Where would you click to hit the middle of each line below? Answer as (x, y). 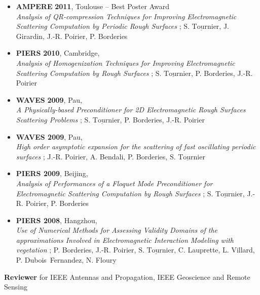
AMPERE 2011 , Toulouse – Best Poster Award (92, 6)
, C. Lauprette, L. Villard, (214, 250)
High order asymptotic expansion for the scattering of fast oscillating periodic (136, 146)
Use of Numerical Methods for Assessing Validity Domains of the (117, 230)
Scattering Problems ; (49, 119)
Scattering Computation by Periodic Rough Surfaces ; (99, 26)
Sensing (16, 287)
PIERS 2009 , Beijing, (52, 173)
